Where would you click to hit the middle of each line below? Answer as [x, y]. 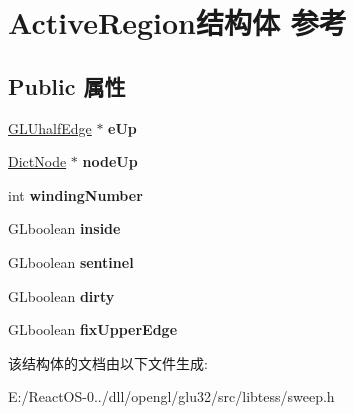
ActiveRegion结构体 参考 [177, 22]
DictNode [37, 161]
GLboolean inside [64, 228]
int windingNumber [75, 194]
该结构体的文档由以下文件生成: [108, 362]
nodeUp [110, 161]
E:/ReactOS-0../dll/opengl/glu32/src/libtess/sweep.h [171, 396]
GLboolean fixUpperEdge [93, 329]
